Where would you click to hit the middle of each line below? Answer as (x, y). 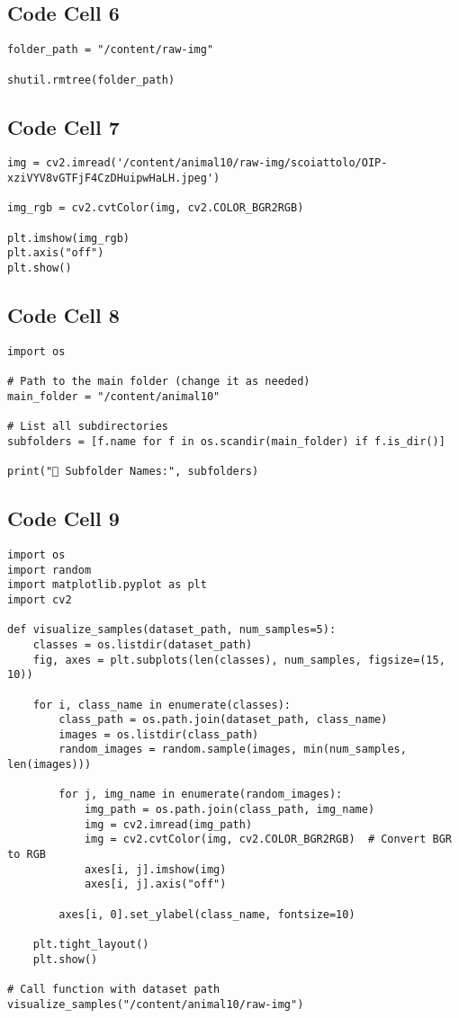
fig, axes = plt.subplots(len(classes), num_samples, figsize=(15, (239, 660)
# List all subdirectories (88, 427)
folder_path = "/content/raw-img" (111, 50)
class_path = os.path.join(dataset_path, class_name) (223, 720)
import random (49, 570)
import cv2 (40, 599)
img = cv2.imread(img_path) (168, 824)
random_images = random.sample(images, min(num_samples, (233, 750)
